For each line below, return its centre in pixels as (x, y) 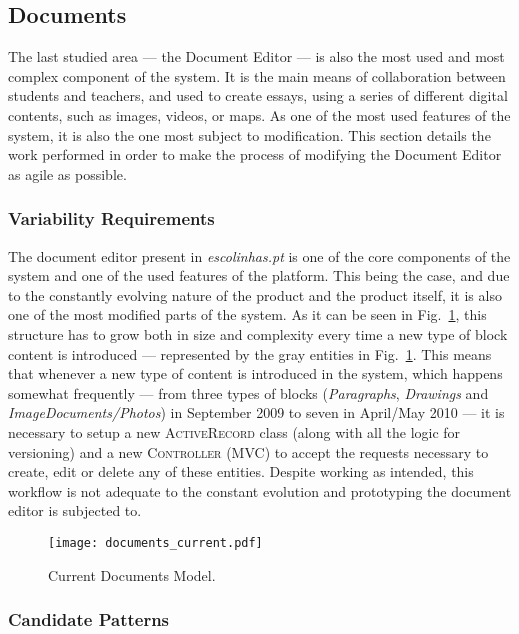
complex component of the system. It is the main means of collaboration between (257, 75)
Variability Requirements (111, 218)
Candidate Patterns (89, 619)
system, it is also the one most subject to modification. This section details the (249, 134)
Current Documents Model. (132, 574)
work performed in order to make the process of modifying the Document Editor (255, 154)
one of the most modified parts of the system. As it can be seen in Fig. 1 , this (247, 314)
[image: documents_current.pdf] (155, 542)
